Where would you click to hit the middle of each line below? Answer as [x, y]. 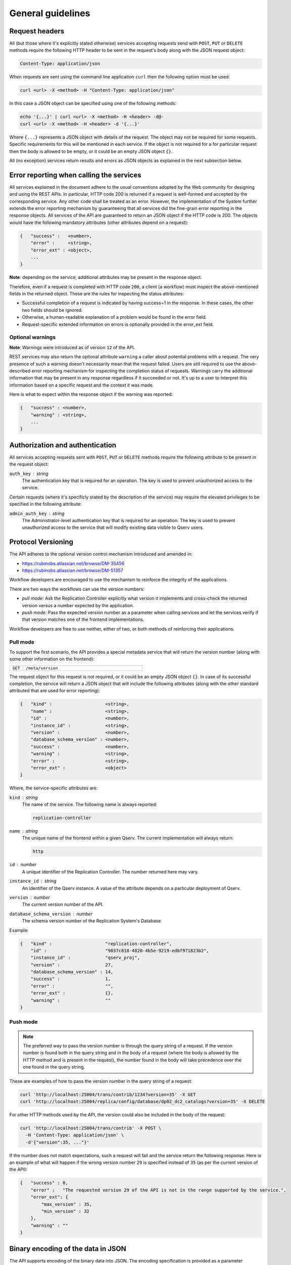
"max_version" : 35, [67, 1204]
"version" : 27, [72, 965]
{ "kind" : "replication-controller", [96, 943]
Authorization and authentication [63, 445]
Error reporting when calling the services [75, 175]
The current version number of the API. [63, 904]
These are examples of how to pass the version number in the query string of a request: [101, 1081]
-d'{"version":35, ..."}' [57, 1142]
